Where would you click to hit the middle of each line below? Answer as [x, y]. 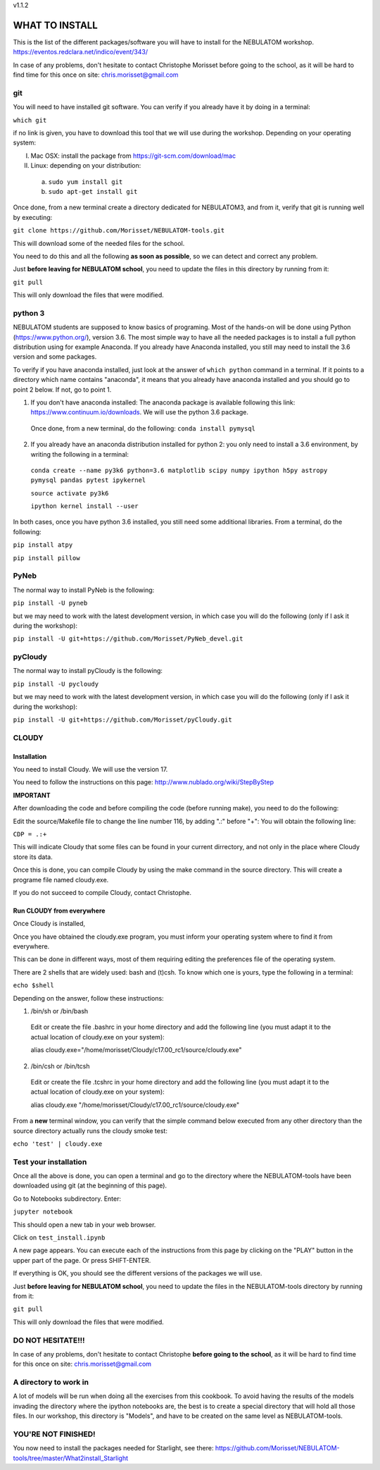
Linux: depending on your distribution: [86, 166]
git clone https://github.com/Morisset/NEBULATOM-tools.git [119, 230]
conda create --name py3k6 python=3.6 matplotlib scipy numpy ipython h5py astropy [179, 470]
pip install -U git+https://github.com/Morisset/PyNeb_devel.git [128, 639]
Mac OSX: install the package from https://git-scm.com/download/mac [133, 156]
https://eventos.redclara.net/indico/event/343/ [80, 52]
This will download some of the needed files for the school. [99, 243]
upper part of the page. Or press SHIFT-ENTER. [82, 1260]
